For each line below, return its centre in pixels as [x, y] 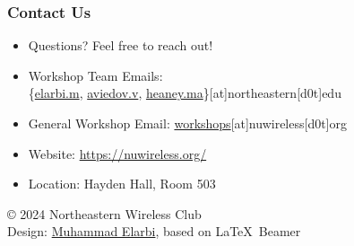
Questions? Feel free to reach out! [121, 45]
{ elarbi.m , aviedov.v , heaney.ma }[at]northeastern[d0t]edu [185, 93]
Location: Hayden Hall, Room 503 [122, 184]
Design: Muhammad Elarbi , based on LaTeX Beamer [154, 231]
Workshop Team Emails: [95, 75]
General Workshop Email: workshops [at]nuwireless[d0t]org [188, 123]
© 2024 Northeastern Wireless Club [104, 213]
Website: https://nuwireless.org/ [117, 153]
